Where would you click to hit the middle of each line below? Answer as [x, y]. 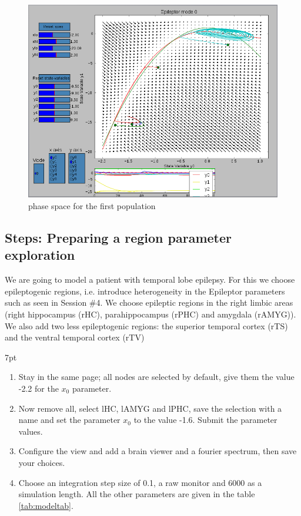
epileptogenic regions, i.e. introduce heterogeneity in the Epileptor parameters [145, 291]
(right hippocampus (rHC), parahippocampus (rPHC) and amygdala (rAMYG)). [150, 314]
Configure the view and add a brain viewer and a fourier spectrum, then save [158, 451]
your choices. [42, 462]
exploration [40, 255]
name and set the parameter [69, 420]
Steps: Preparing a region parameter [118, 238]
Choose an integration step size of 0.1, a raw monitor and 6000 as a [140, 482]
